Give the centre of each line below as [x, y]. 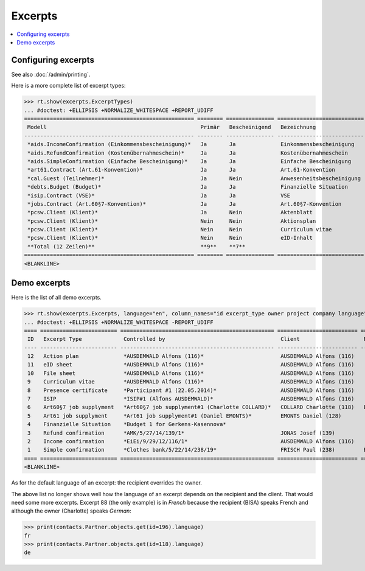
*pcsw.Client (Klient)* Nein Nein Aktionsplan [172, 221]
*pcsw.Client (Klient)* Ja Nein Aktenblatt [170, 212]
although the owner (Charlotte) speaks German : [71, 511]
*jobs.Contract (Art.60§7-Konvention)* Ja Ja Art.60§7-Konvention [185, 204]
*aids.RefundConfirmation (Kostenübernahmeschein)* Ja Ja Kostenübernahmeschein [188, 153]
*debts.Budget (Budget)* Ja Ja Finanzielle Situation [188, 187]
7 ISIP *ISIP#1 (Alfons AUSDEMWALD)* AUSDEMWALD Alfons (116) [191, 399]
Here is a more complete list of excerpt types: [68, 86]
